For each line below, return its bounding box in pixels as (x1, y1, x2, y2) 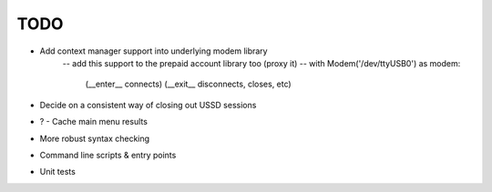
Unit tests (39, 167, 77, 177)
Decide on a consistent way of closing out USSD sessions (39, 99, 257, 110)
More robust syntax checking (39, 133, 150, 144)
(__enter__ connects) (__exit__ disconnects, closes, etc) (85, 78, 292, 90)
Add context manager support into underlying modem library (39, 45, 268, 56)
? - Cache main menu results (39, 116, 148, 127)
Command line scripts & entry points (39, 149, 177, 160)
